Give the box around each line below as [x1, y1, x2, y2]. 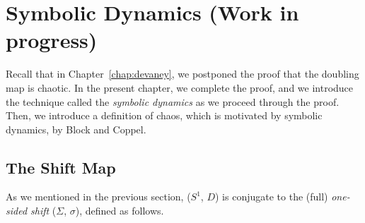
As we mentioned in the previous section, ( [6, 189, 191, 204]
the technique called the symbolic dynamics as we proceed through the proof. [6, 94, 340, 109]
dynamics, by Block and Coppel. [6, 121, 146, 136]
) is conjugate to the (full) [215, 189, 328, 204]
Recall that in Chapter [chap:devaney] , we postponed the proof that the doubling [6, 66, 359, 81]
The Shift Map [6, 156, 116, 178]
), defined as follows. [75, 203, 164, 218]
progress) [6, 25, 98, 54]
